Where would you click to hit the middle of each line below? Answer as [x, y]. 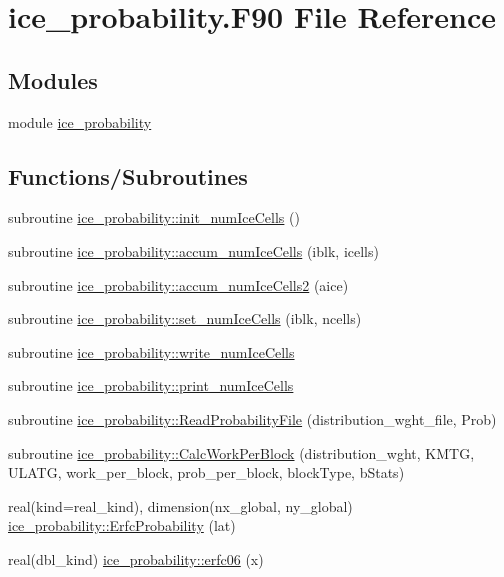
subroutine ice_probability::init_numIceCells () [154, 217]
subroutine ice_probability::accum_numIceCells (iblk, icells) [193, 250]
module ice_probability [80, 121]
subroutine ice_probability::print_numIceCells [151, 385]
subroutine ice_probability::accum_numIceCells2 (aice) [178, 284]
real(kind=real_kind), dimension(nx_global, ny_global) [180, 505]
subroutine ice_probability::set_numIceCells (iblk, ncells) [185, 318]
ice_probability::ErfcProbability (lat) [122, 525]
